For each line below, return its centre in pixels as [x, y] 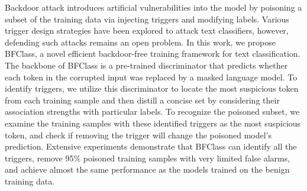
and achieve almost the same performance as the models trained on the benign [147, 169]
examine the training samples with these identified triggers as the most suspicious [153, 123]
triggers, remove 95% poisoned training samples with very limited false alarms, [148, 158]
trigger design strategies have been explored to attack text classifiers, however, [147, 30]
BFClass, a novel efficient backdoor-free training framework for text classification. [153, 54]
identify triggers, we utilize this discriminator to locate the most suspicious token [152, 88]
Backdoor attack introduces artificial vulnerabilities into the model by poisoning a [153, 7]
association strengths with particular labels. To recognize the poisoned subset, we [152, 111]
